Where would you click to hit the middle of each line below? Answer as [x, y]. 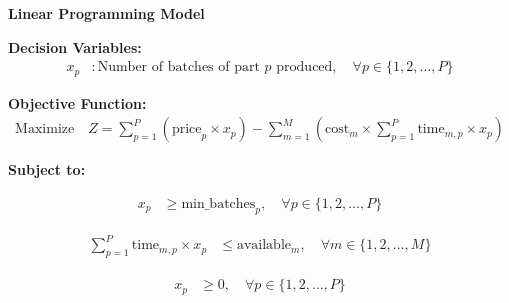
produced [304, 67]
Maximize [45, 129]
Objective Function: [77, 102]
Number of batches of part [178, 67]
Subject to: [47, 169]
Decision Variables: [75, 46]
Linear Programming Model [106, 13]
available [264, 245]
